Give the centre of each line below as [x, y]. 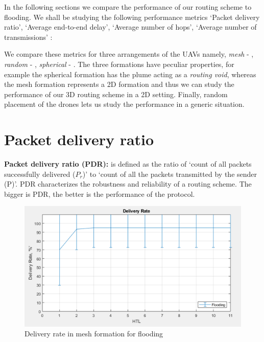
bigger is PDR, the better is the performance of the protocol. [100, 193]
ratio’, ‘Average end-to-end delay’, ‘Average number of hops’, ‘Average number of [130, 27]
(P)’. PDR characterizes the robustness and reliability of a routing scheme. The [128, 184]
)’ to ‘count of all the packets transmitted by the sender [170, 174]
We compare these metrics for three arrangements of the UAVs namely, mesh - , [129, 54]
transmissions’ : [28, 37]
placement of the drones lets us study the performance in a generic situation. [124, 104]
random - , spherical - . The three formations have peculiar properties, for [119, 64]
